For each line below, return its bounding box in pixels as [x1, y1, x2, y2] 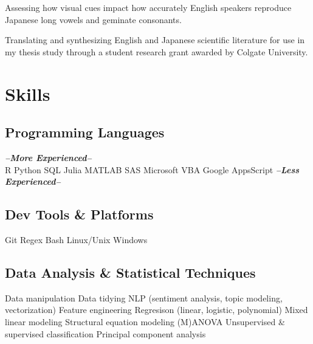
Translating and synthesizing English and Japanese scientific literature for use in [5, 33, 305, 46]
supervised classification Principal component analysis [5, 327, 206, 340]
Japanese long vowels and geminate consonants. [5, 13, 182, 26]
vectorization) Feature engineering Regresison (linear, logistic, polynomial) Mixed [5, 303, 308, 316]
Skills [5, 81, 50, 106]
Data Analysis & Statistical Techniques [5, 263, 256, 281]
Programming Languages [5, 123, 165, 142]
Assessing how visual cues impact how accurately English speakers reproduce [5, 1, 292, 13]
